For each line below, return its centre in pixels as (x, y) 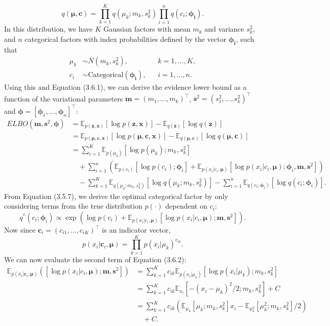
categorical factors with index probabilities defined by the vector (125, 39)
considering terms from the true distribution (73, 206)
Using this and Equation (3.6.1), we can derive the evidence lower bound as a (125, 87)
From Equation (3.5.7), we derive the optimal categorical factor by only (116, 196)
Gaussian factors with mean (147, 29)
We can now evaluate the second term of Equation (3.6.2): (95, 259)
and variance (224, 29)
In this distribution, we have (49, 29)
